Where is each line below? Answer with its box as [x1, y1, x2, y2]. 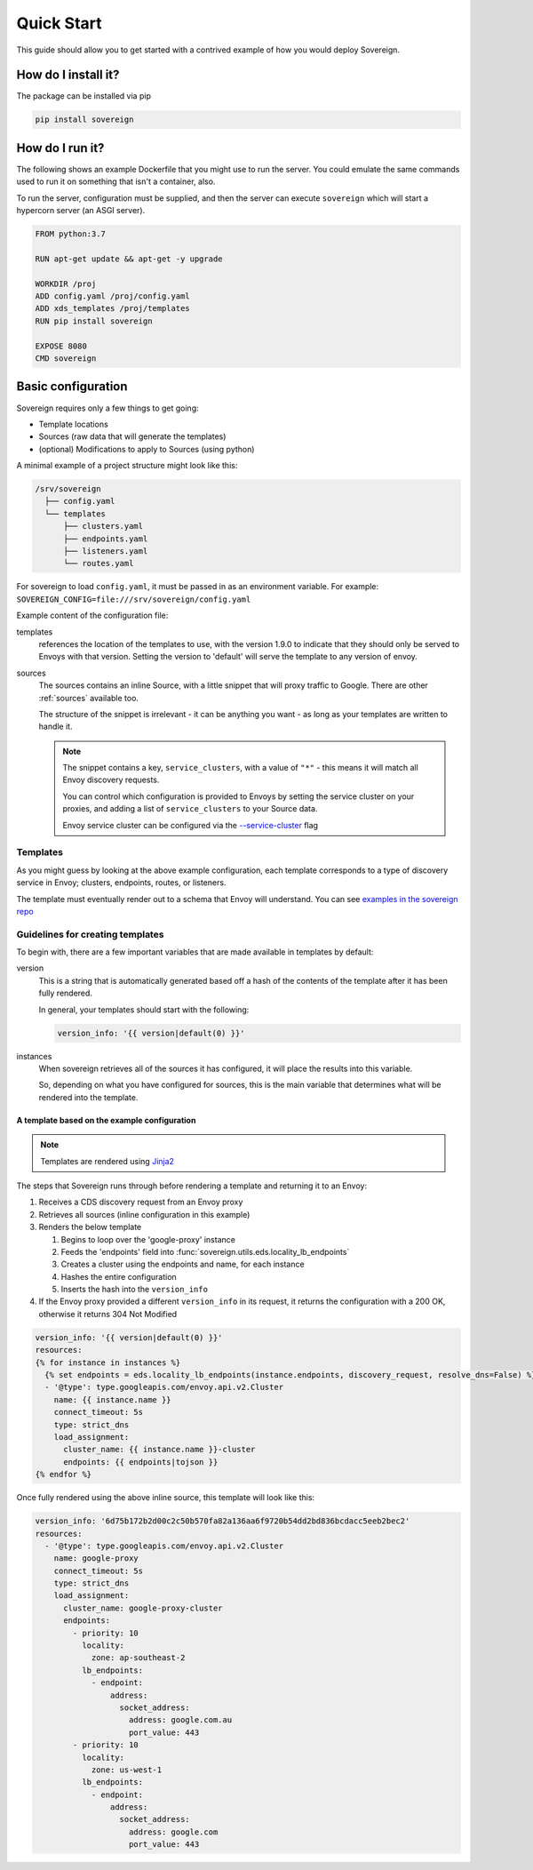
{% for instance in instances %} [35, 1357, 181, 1368]
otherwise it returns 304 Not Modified [38, 1308, 178, 1319]
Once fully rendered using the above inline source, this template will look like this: [16, 1492, 315, 1503]
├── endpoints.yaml [63, 533, 148, 544]
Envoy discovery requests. [62, 774, 160, 786]
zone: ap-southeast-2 [91, 1653, 186, 1663]
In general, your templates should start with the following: [38, 1004, 250, 1015]
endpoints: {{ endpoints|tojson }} [63, 1457, 219, 1466]
